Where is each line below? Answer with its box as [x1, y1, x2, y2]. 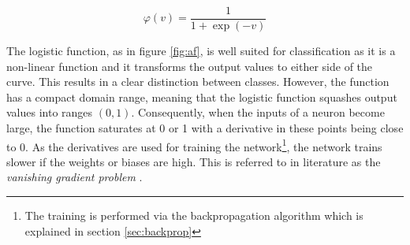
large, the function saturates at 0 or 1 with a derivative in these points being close [6, 120, 404, 136]
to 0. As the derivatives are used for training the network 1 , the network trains [6, 135, 382, 154]
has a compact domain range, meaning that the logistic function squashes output [6, 88, 397, 105]
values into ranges [6, 104, 93, 121]
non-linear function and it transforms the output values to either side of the [6, 58, 373, 74]
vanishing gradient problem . [6, 169, 143, 185]
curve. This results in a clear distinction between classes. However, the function [6, 73, 389, 90]
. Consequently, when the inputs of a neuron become [131, 104, 385, 121]
